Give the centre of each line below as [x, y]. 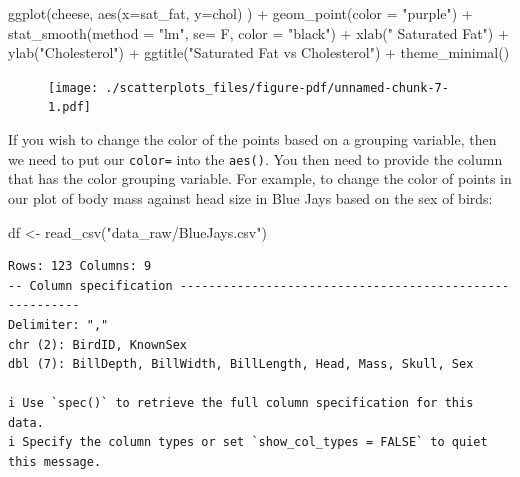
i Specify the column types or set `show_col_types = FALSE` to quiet [248, 442]
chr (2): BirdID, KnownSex [97, 344]
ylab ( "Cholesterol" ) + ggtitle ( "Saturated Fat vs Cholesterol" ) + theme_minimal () [259, 52]
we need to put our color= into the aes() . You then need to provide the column [255, 158]
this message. [55, 462]
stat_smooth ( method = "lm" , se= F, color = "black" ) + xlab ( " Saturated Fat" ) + [258, 32]
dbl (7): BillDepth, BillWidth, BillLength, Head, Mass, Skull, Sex [241, 364]
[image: [73, 87]
